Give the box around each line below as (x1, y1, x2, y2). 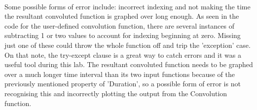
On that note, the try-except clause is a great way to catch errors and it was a (4, 49, 241, 60)
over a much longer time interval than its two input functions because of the (4, 69, 235, 79)
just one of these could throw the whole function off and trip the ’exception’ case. (4, 39, 251, 50)
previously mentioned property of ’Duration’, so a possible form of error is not (4, 78, 241, 89)
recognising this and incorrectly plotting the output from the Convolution (4, 88, 227, 98)
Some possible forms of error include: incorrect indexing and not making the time (4, 1, 251, 11)
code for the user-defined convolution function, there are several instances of (4, 20, 235, 31)
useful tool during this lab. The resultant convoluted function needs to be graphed (4, 59, 253, 70)
